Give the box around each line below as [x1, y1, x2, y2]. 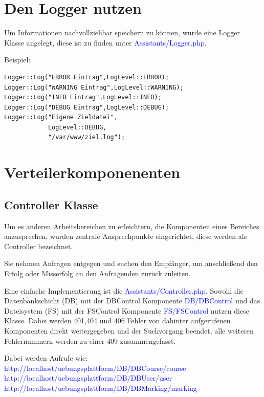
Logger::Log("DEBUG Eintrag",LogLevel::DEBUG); [4, 103, 169, 111]
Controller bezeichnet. [4, 240, 73, 251]
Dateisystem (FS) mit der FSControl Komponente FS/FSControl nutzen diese [4, 305, 249, 316]
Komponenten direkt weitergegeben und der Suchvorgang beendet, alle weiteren [4, 325, 254, 336]
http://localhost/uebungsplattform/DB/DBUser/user [4, 372, 172, 383]
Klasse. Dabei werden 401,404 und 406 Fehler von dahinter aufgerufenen [4, 315, 231, 326]
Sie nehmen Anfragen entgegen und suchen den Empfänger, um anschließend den [4, 258, 258, 269]
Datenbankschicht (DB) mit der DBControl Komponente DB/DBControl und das [4, 295, 260, 306]
